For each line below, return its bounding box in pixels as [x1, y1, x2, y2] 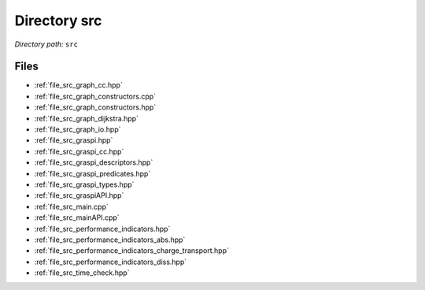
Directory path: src [14, 39, 79, 49]
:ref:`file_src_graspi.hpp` [34, 136, 113, 145]
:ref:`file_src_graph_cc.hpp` [34, 80, 124, 90]
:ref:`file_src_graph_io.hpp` [34, 125, 121, 134]
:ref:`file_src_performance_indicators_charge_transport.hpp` [34, 246, 230, 255]
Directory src [14, 12, 102, 29]
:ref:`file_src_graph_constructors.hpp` [34, 102, 157, 112]
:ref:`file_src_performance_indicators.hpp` [34, 224, 171, 233]
